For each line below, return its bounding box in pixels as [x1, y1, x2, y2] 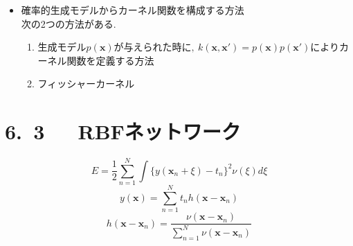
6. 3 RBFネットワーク [5, 117, 241, 146]
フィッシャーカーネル [37, 76, 135, 91]
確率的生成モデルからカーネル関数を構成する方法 [21, 3, 244, 17]
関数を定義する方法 [66, 53, 154, 67]
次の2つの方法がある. [21, 16, 116, 30]
